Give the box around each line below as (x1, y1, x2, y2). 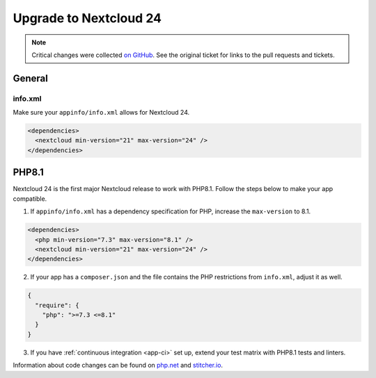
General (13, 72, 49, 84)
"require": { (35, 301, 79, 309)
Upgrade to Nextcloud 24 (13, 10, 162, 26)
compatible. (13, 195, 47, 203)
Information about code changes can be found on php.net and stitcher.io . (13, 361, 223, 370)
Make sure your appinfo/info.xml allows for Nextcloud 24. (13, 108, 190, 117)
